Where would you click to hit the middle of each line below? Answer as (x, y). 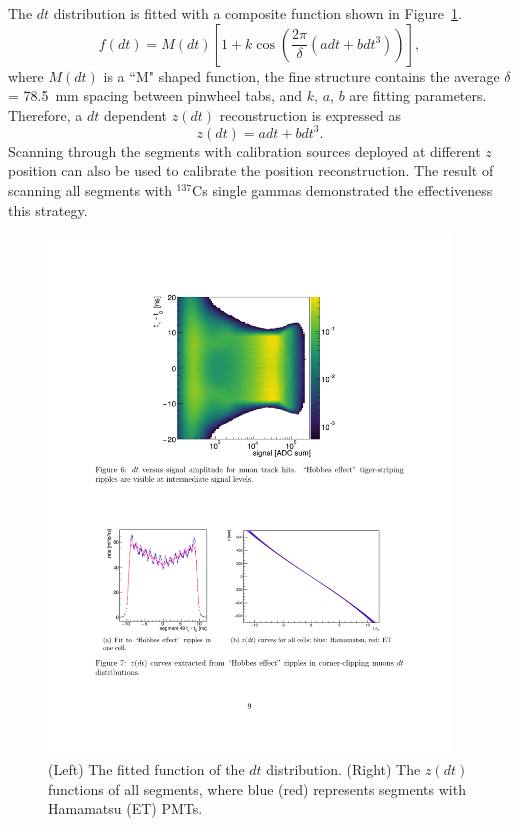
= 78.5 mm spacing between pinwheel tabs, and (155, 95)
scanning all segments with (90, 190)
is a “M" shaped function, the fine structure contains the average (301, 75)
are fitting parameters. (418, 95)
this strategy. (48, 209)
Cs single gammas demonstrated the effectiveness (342, 190)
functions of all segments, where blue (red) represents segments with (257, 788)
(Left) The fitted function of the (146, 769)
